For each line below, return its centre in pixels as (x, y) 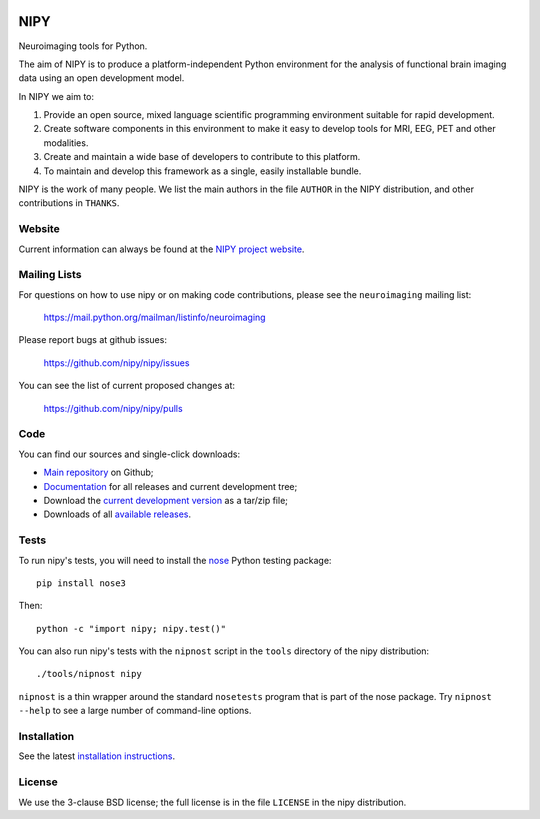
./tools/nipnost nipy (89, 674)
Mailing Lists (50, 275)
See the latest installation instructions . (96, 756)
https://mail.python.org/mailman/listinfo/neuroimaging (154, 317)
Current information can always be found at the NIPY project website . (161, 249)
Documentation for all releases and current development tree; (170, 486)
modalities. (66, 142)
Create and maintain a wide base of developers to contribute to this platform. (202, 157)
